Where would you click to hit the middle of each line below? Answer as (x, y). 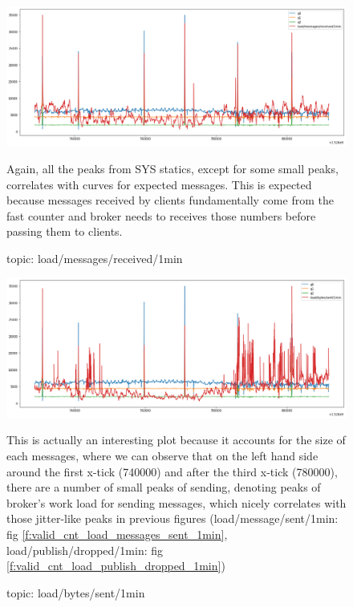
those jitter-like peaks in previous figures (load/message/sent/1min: (172, 518)
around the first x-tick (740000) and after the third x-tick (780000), (172, 471)
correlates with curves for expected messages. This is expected (159, 184)
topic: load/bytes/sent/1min (76, 592)
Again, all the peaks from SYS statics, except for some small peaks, (172, 168)
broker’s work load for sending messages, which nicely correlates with (176, 502)
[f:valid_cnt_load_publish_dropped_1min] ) (116, 566)
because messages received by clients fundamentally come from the (170, 200)
